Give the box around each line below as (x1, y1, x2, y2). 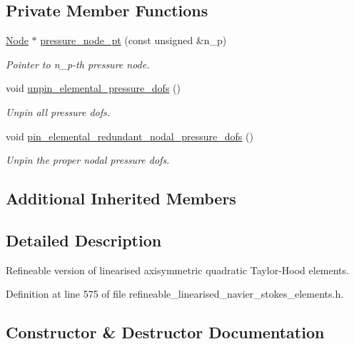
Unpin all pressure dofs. (6, 104, 111, 119)
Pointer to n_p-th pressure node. (6, 56, 150, 71)
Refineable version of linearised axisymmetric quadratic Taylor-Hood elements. (6, 262, 349, 277)
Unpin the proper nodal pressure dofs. (6, 152, 170, 167)
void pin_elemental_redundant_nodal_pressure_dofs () (6, 128, 253, 143)
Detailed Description (6, 229, 162, 251)
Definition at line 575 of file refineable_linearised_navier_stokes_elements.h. (6, 286, 344, 301)
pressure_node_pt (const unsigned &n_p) (40, 33, 227, 48)
